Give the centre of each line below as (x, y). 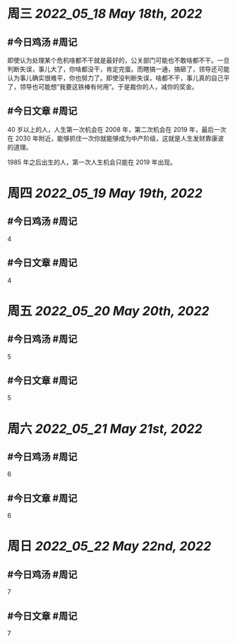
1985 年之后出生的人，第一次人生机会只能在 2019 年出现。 (92, 162)
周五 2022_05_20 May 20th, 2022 (108, 311)
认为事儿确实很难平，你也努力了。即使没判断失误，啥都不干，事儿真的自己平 (119, 78)
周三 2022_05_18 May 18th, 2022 (105, 14)
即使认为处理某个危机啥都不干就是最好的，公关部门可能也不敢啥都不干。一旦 (119, 60)
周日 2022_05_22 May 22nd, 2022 (109, 546)
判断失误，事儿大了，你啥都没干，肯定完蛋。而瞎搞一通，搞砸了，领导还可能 (119, 69)
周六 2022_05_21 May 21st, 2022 (105, 429)
